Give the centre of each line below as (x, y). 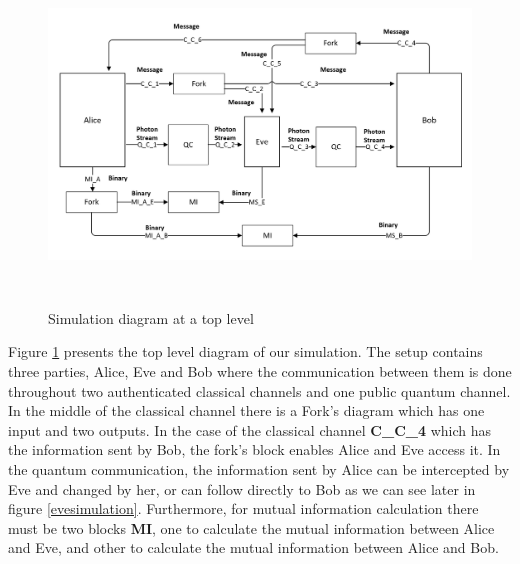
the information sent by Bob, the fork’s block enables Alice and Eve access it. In (254, 449)
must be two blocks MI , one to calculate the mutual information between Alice (251, 527)
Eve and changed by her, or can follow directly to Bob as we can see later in (242, 488)
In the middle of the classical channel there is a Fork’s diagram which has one (246, 410)
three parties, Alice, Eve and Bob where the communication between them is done (260, 370)
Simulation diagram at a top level (151, 317)
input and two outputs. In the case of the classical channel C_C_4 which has (250, 429)
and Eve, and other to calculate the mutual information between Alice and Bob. (253, 547)
